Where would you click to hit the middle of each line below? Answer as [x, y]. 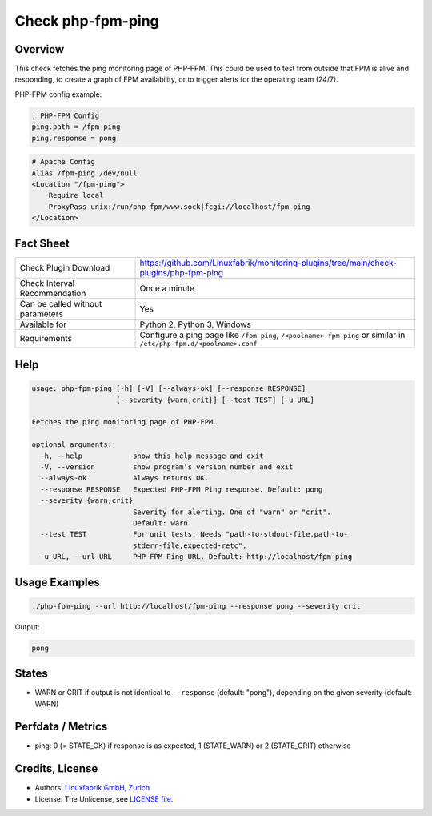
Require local [76, 195]
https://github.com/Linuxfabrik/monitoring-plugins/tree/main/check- [268, 263]
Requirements [46, 339]
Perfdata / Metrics [61, 727]
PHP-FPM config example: [58, 94]
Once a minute [167, 288]
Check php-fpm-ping [87, 21]
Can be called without [61, 303]
